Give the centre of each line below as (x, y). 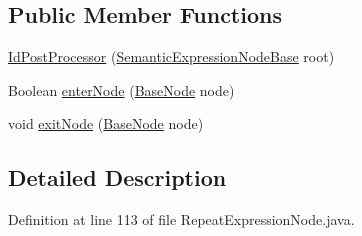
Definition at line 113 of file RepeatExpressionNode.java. (181, 219)
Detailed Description (117, 177)
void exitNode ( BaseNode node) (106, 123)
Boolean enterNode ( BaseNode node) (121, 89)
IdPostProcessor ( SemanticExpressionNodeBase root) (171, 56)
